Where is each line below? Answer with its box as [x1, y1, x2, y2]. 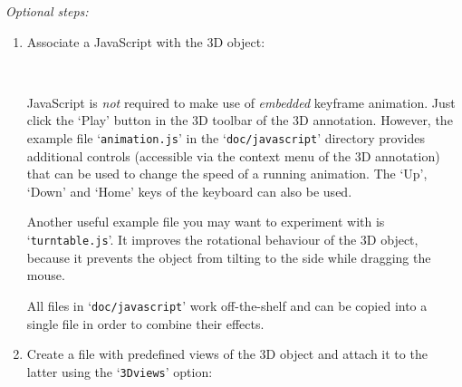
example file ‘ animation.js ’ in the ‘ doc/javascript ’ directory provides [26, 129, 425, 148]
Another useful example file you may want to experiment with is [26, 212, 385, 231]
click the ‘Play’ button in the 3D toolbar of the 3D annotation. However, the [26, 111, 453, 130]
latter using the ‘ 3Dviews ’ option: [26, 362, 213, 381]
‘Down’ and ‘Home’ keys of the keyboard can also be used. [26, 181, 352, 200]
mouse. [26, 266, 65, 285]
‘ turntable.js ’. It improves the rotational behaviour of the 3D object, [26, 230, 419, 249]
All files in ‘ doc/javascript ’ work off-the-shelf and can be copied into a [26, 295, 428, 314]
